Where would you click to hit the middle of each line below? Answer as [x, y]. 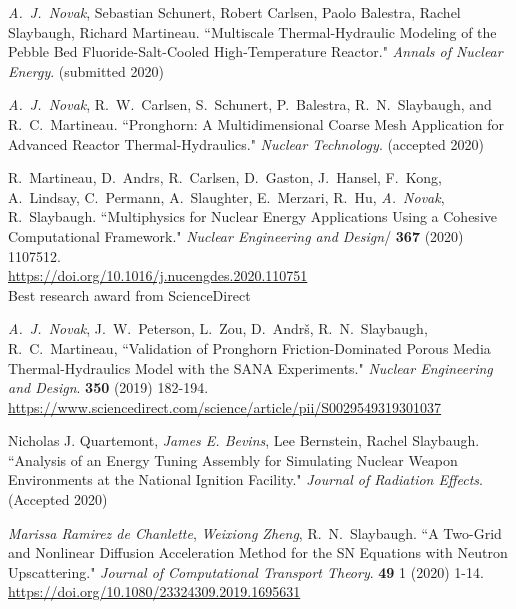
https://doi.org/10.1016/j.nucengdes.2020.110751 [158, 275]
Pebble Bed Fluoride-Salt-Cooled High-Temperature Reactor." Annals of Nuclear [255, 51]
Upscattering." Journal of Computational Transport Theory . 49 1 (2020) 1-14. [246, 571]
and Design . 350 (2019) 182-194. [108, 387]
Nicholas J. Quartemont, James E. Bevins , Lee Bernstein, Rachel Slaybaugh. [244, 440]
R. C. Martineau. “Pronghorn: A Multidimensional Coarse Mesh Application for [256, 123]
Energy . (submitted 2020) [86, 70]
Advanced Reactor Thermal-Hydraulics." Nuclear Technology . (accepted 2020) [246, 143]
